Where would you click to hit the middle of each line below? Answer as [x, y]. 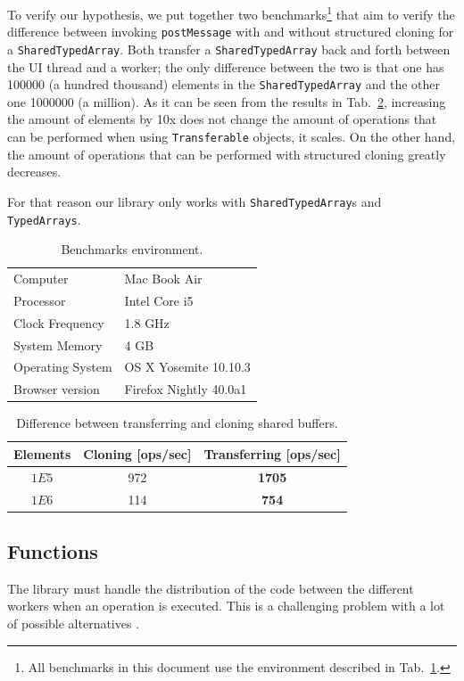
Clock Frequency [59, 322]
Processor [40, 300]
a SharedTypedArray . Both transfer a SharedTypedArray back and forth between [229, 49]
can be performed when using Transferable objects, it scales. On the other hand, [232, 136]
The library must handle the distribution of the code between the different [211, 588]
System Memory [58, 345]
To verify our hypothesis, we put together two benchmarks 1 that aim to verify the [231, 13]
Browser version [57, 389]
